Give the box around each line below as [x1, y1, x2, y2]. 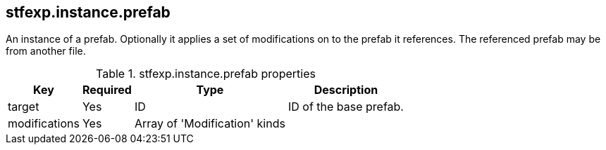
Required [82, 83, 132, 97]
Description [314, 83, 378, 97]
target [8, 100, 39, 114]
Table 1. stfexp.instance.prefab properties [96, 67, 316, 81]
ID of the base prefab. [287, 100, 404, 114]
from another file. [6, 45, 86, 57]
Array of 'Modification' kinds [134, 116, 285, 131]
